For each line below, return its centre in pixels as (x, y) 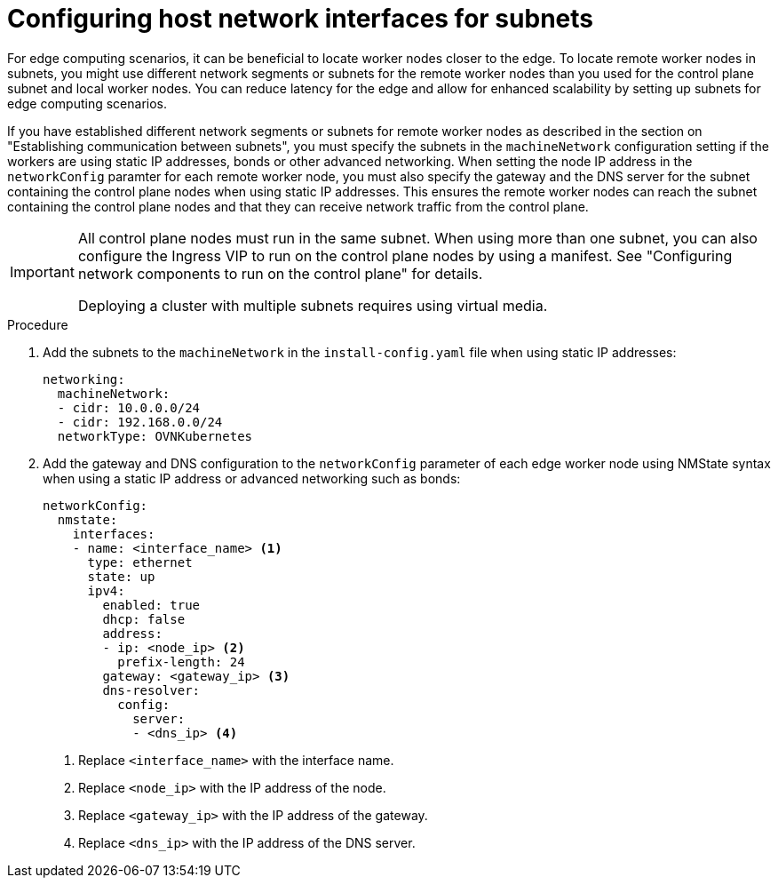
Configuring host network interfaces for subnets (300, 19)
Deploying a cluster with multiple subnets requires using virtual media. (313, 305)
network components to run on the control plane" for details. (280, 273)
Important (42, 271)
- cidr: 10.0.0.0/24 (129, 407)
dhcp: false (144, 619)
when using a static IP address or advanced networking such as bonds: (252, 478)
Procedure (38, 324)
